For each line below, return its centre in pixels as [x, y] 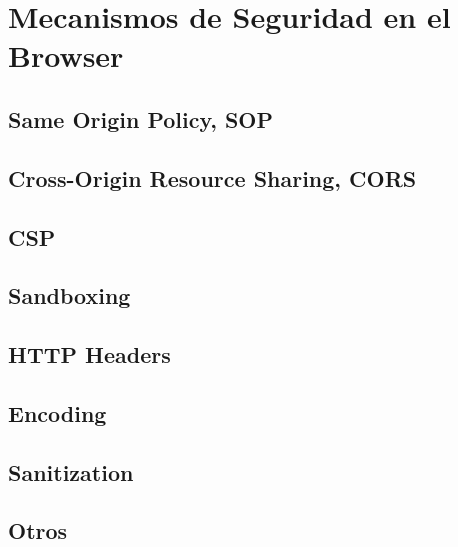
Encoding [57, 412]
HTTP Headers [89, 354]
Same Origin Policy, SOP [140, 118]
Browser [66, 55]
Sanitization [71, 471]
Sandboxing [69, 295]
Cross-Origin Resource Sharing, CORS [212, 177]
